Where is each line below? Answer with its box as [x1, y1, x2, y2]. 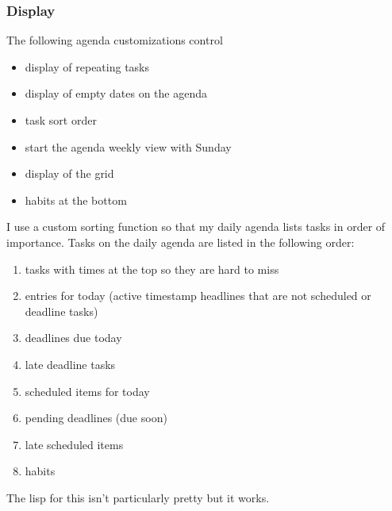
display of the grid [25, 165, 114, 182]
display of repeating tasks [25, 58, 150, 75]
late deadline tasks [25, 355, 116, 372]
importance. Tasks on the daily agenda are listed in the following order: [6, 233, 355, 250]
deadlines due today [25, 329, 122, 346]
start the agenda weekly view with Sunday [25, 138, 232, 155]
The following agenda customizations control [6, 32, 223, 48]
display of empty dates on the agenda [25, 85, 208, 102]
